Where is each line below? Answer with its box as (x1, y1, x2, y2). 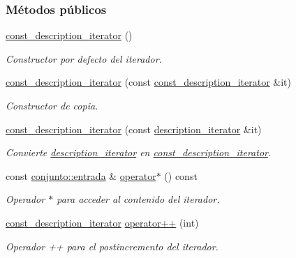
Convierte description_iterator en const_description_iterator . (6, 145, 272, 160)
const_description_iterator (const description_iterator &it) (6, 121, 262, 136)
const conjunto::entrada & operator (6, 168, 156, 183)
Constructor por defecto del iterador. (6, 51, 162, 66)
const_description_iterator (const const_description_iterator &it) (6, 75, 292, 89)
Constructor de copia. (6, 98, 98, 112)
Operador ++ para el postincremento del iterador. (6, 238, 219, 253)
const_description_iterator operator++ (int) (6, 215, 199, 229)
